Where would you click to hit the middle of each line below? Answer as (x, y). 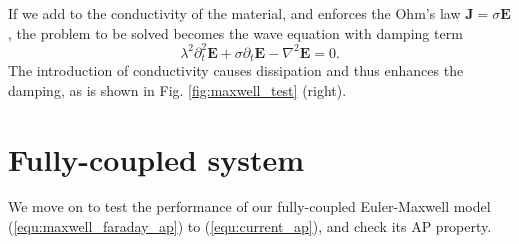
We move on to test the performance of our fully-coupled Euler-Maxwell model (249, 206)
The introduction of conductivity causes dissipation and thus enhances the (236, 70)
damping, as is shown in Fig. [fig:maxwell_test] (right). (177, 89)
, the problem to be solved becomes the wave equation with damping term (235, 32)
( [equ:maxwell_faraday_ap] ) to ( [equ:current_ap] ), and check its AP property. (250, 226)
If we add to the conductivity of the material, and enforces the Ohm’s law (234, 13)
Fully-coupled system (156, 158)
